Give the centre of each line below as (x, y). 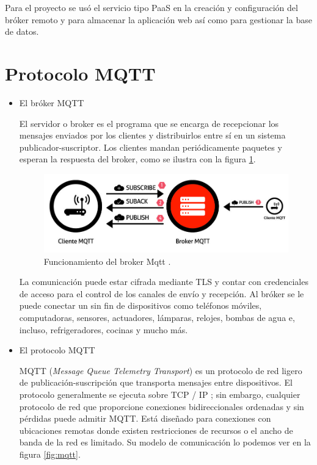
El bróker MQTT (52, 102)
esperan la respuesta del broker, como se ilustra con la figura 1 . (137, 159)
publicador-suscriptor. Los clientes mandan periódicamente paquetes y (151, 147)
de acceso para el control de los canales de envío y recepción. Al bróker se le (162, 293)
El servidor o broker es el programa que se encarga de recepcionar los (149, 123)
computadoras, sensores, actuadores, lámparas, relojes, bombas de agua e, (157, 318)
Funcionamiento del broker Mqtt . (107, 261)
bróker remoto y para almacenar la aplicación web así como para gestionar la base (158, 19)
